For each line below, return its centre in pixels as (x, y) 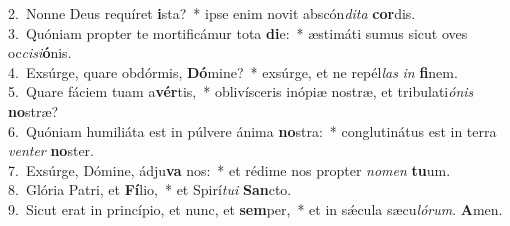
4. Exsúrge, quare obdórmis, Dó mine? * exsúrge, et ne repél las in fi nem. (233, 71)
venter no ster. (51, 150)
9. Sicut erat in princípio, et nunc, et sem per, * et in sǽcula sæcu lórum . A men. (255, 208)
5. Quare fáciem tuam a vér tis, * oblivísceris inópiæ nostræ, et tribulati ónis (241, 91)
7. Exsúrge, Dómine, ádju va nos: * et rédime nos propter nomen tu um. (229, 169)
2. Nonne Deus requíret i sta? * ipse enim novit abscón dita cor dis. (212, 13)
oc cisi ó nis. (40, 52)
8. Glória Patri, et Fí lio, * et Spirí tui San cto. (150, 189)
